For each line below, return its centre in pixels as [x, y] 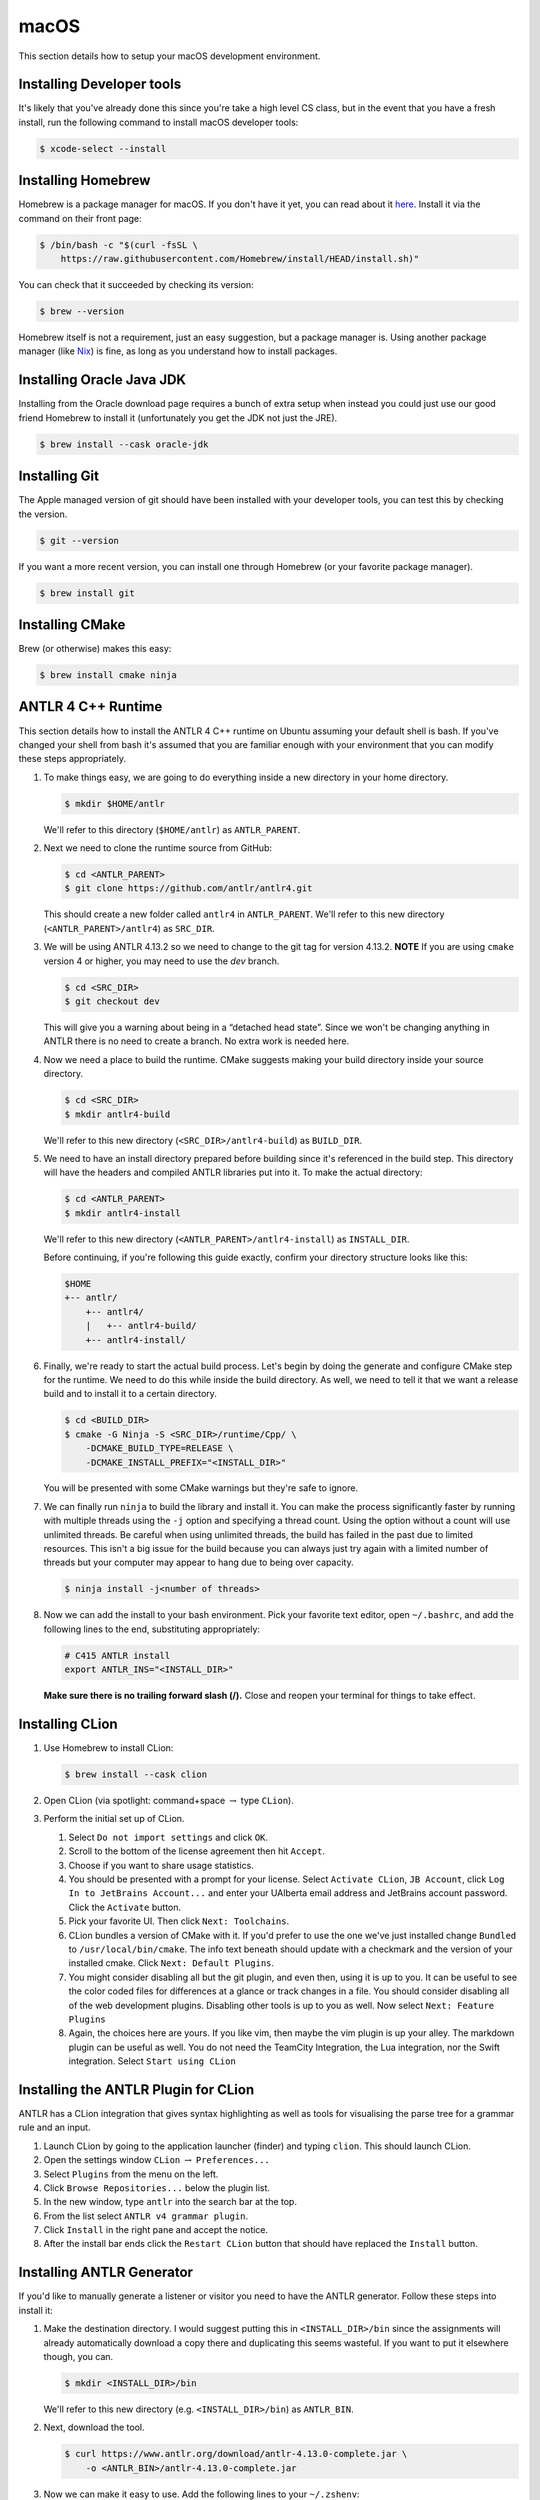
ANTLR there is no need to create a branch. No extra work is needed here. [196, 1041]
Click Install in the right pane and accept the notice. [156, 2230]
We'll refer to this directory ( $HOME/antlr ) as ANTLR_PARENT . [172, 829]
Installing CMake [72, 624]
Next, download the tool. [94, 2427]
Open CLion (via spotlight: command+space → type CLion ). [168, 1801]
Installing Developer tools [100, 84]
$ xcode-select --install [103, 148]
